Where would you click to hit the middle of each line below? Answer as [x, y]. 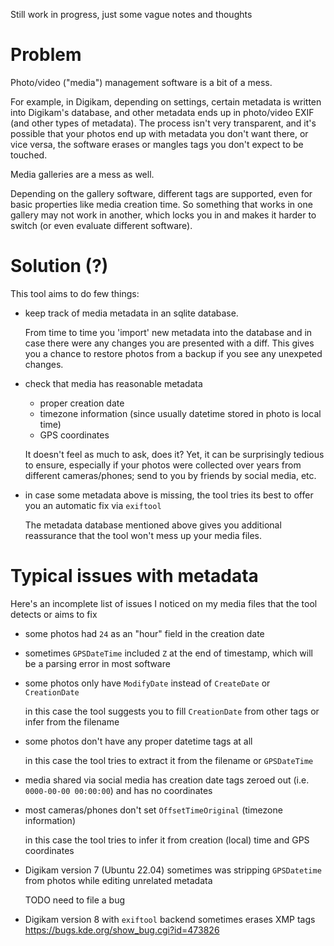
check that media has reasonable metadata [113, 383]
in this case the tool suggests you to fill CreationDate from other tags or [172, 711]
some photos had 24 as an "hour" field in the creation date [144, 633]
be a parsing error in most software [97, 663]
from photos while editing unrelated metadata [118, 880]
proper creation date [82, 403]
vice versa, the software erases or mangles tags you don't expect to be [157, 144]
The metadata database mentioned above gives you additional [153, 525]
